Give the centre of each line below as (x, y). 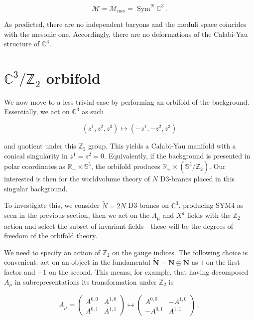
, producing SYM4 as (211, 205)
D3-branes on (149, 205)
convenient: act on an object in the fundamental (77, 262)
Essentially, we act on (37, 111)
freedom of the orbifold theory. (51, 236)
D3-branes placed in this (197, 179)
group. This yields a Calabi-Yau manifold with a (162, 146)
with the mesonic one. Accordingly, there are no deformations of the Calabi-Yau (126, 34)
